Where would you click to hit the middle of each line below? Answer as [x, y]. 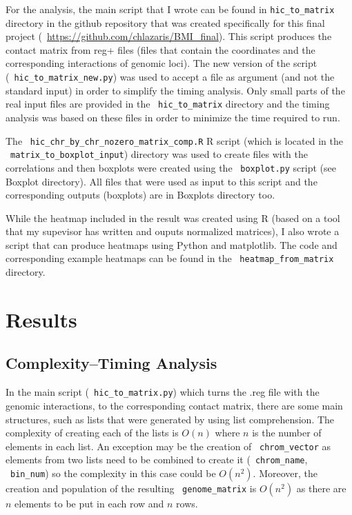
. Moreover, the [285, 473]
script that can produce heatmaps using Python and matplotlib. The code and [172, 244]
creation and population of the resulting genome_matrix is [131, 488]
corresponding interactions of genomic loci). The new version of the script [162, 63]
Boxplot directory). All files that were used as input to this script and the [162, 181]
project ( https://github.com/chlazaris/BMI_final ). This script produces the [169, 36]
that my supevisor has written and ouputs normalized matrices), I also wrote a [173, 231]
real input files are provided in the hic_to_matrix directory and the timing [168, 104]
